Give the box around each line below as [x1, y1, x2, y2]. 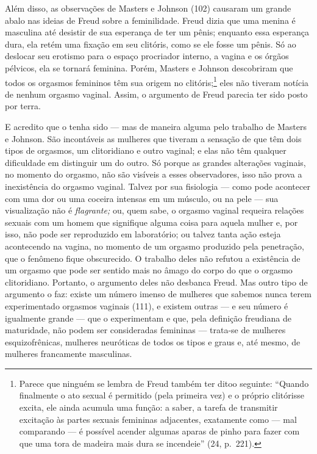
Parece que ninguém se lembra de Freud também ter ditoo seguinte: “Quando [19, 377, 309, 389]
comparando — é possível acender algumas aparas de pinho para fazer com [19, 425, 300, 438]
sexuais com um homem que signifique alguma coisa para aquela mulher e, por [5, 215, 298, 228]
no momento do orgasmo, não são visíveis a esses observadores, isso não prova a [5, 168, 302, 181]
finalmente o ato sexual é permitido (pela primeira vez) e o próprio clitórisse [19, 389, 304, 402]
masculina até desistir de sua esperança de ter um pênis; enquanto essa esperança [5, 26, 309, 38]
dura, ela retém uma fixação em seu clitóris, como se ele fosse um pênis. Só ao [5, 37, 296, 50]
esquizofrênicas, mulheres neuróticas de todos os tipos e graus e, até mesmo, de [5, 335, 301, 348]
